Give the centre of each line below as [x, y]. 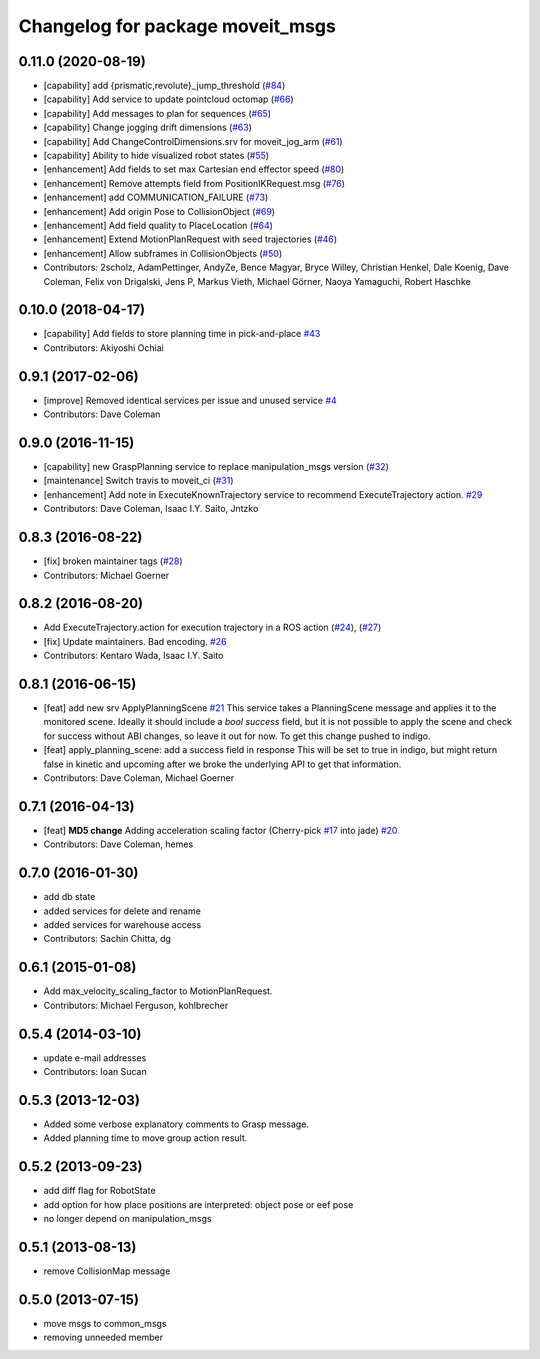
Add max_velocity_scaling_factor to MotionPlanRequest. [158, 991]
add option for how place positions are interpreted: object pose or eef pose [198, 1204]
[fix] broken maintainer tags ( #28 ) [113, 561]
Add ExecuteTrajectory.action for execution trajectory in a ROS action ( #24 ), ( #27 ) [212, 627]
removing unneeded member [103, 1337]
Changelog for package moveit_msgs [177, 26]
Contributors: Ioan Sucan [95, 1072]
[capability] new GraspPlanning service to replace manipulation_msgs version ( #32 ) [216, 467]
